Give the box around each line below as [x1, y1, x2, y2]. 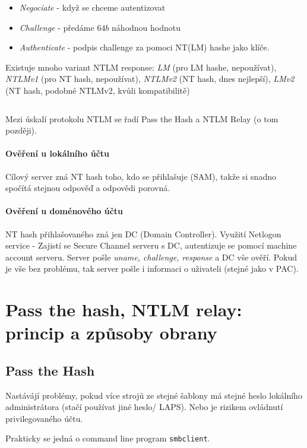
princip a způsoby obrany [5, 320, 217, 345]
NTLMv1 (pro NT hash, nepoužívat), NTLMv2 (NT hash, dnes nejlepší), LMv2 [5, 72, 295, 85]
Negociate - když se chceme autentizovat [19, 1, 166, 13]
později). [5, 124, 37, 136]
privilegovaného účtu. [5, 412, 83, 424]
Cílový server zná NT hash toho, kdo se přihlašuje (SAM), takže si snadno [5, 170, 276, 182]
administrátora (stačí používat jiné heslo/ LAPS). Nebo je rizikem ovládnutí [5, 401, 283, 413]
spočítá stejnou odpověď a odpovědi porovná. [5, 182, 170, 194]
